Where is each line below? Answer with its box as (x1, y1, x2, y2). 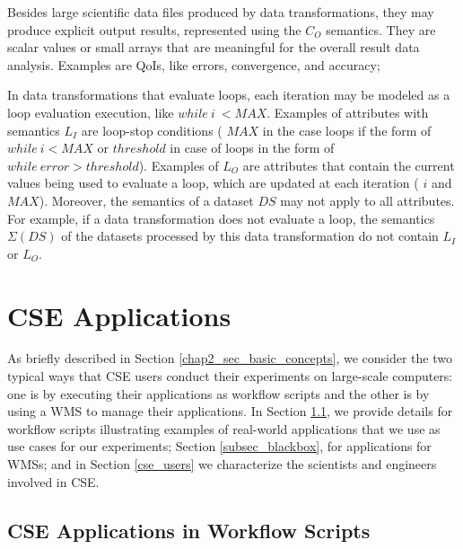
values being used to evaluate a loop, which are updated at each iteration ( (7, 173, 419, 192)
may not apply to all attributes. (280, 190, 455, 209)
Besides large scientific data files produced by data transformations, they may (7, 3, 434, 21)
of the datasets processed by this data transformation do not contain (61, 226, 439, 245)
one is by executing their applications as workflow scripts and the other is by (7, 384, 430, 403)
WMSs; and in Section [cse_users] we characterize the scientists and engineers (7, 455, 437, 473)
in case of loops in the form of (170, 138, 335, 157)
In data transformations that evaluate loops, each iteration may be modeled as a (7, 85, 450, 104)
